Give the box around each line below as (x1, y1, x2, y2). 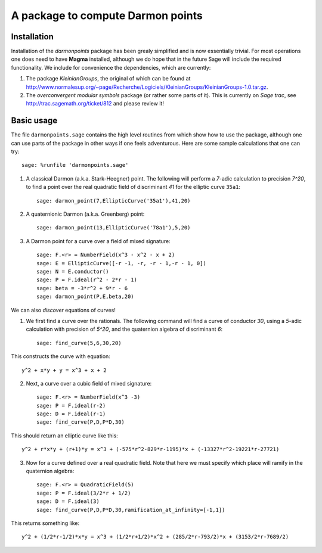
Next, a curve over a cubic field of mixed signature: (26, 380, 152, 387)
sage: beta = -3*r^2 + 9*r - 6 (36, 285, 128, 291)
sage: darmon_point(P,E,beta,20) (36, 293, 134, 300)
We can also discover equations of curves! (11, 306, 116, 313)
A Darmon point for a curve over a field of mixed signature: (26, 237, 171, 244)
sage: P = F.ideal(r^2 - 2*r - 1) (36, 276, 137, 283)
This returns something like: (11, 519, 80, 527)
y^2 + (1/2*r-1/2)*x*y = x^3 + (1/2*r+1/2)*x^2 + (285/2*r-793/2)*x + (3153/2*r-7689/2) (21, 533, 289, 540)
